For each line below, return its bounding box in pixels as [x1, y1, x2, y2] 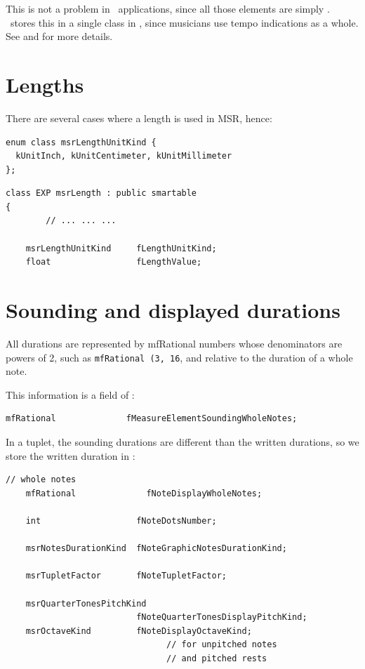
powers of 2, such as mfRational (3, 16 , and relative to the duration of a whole [6, 350, 353, 364]
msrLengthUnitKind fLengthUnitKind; [25, 243, 217, 253]
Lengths [6, 69, 84, 98]
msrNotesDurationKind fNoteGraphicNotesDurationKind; [25, 543, 287, 554]
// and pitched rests [166, 653, 267, 663]
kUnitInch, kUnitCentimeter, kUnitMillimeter [15, 151, 232, 161]
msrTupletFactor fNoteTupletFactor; [25, 571, 227, 581]
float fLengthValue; [25, 257, 202, 267]
